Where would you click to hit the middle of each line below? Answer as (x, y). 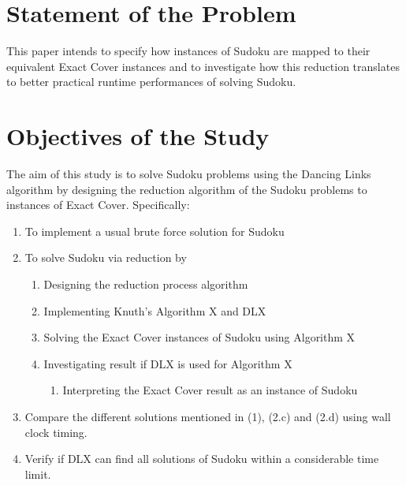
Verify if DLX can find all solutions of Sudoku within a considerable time (202, 459)
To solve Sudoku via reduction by (106, 257)
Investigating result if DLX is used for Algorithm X (168, 363)
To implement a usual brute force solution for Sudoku (155, 231)
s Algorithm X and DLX (207, 310)
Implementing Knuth (94, 310)
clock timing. (56, 432)
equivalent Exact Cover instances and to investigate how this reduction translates (203, 66)
